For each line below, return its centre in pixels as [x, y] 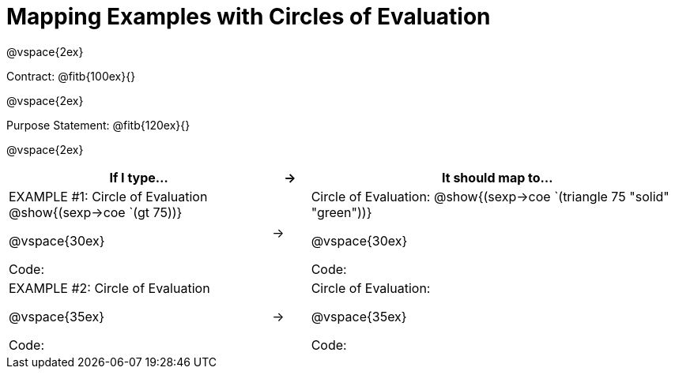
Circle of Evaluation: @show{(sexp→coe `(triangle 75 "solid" [490, 196]
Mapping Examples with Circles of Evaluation [249, 17]
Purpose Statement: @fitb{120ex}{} [98, 125]
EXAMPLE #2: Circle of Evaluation [109, 288]
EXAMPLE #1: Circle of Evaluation [108, 196]
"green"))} [341, 212]
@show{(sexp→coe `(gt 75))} [96, 212]
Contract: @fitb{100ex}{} [71, 76]
